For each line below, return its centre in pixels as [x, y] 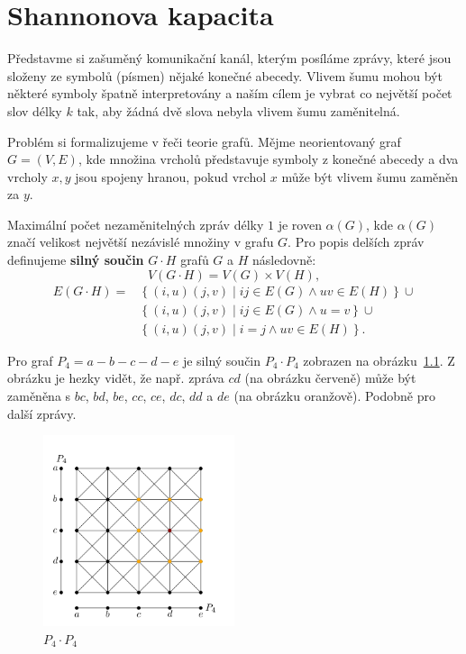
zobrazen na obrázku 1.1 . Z [379, 360]
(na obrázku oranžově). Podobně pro [335, 395]
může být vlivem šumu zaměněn [370, 176]
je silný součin [222, 360]
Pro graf [30, 360]
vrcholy [27, 176]
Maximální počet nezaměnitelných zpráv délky [136, 224]
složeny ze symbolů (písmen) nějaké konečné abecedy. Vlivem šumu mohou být [225, 75]
